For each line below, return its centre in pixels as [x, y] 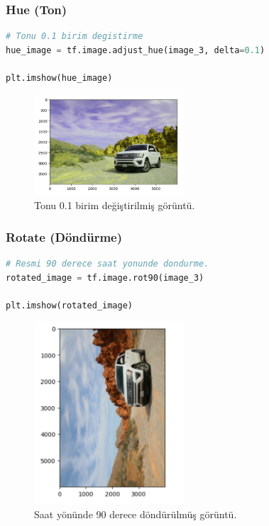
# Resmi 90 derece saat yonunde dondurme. [108, 263]
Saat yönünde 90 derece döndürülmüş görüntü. [136, 514]
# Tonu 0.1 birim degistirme [75, 37]
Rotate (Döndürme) [64, 236]
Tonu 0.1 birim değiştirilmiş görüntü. [115, 205]
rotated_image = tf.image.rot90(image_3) [105, 278]
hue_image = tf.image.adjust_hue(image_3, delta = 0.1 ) [136, 50]
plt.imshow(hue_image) [59, 78]
